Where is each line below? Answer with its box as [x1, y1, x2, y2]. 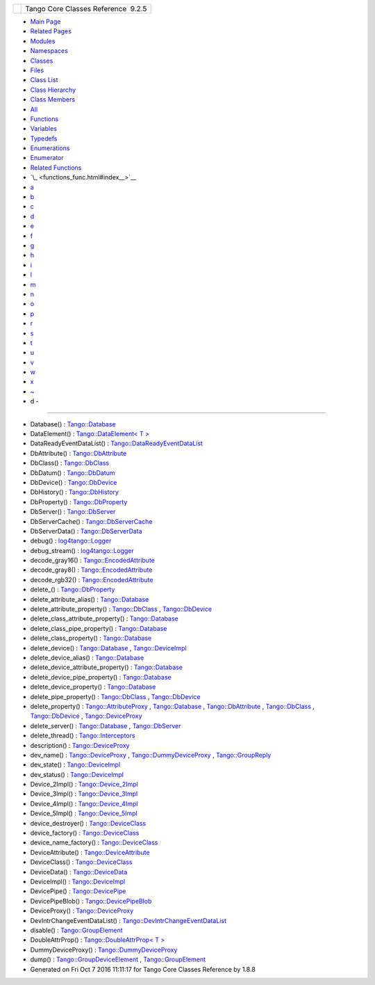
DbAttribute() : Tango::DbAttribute [30, 449, 127, 457]
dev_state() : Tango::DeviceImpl [30, 760, 121, 769]
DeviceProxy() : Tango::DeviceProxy [30, 906, 134, 915]
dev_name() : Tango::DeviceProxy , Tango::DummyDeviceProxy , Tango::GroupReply [30, 751, 272, 759]
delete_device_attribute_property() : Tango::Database [30, 663, 183, 671]
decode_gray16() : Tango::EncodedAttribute [30, 556, 156, 565]
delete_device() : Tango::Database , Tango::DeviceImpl [30, 643, 187, 652]
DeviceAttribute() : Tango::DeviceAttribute [30, 848, 150, 856]
